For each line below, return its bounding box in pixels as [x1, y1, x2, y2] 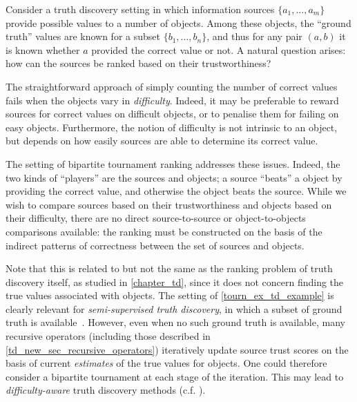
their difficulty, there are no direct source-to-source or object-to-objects [6, 211, 306, 225]
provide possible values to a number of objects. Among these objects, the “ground [6, 15, 351, 30]
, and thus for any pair [206, 29, 302, 44]
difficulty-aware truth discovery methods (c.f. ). [6, 383, 206, 397]
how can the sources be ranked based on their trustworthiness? [6, 56, 271, 70]
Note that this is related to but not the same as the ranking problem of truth [6, 261, 333, 276]
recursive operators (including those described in [6, 329, 211, 343]
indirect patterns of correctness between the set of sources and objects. [6, 238, 305, 252]
